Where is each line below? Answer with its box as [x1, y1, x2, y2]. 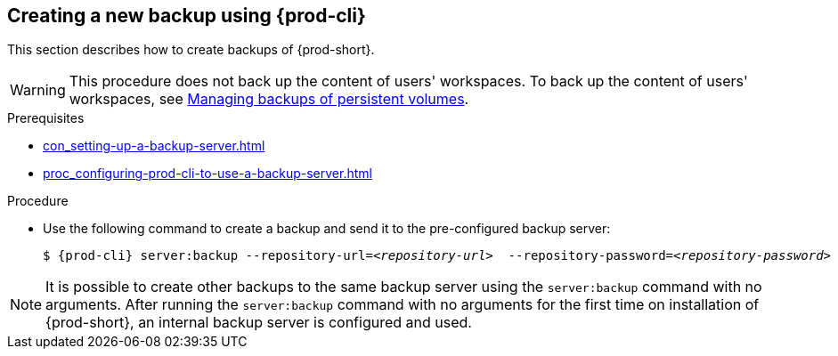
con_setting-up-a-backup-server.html [43, 138, 265, 154]
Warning [10, 81, 66, 100]
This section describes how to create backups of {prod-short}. [7, 42, 375, 58]
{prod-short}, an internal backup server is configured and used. [45, 313, 472, 332]
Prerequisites [7, 110, 85, 126]
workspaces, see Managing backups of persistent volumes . [69, 90, 469, 109]
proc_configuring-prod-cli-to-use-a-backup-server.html [43, 166, 372, 182]
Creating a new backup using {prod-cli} [7, 4, 366, 27]
